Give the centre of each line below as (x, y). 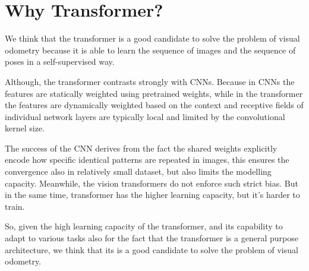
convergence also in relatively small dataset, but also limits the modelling (138, 171)
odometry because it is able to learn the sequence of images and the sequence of (150, 50)
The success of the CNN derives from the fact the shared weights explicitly (141, 148)
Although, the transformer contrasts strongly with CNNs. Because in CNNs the (150, 81)
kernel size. (25, 128)
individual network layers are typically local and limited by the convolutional (145, 116)
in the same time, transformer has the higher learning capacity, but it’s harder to (152, 195)
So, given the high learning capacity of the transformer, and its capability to (144, 226)
